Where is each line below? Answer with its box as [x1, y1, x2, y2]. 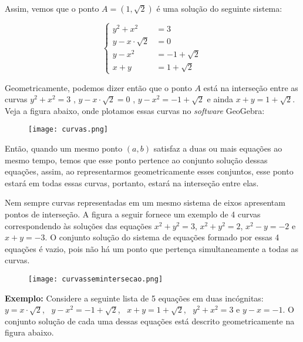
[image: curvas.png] [28, 125, 109, 134]
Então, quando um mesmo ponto [5, 142, 123, 155]
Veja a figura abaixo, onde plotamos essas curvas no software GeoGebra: [5, 104, 265, 116]
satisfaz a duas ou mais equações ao [153, 142, 282, 155]
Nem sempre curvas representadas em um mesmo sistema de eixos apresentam [5, 196, 285, 209]
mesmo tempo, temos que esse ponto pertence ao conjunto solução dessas [5, 153, 268, 166]
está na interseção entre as [203, 81, 298, 93]
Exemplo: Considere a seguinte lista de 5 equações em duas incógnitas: [5, 291, 264, 304]
